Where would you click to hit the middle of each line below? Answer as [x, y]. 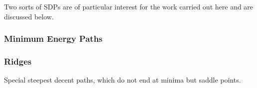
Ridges [18, 61]
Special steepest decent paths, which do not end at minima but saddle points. [123, 80]
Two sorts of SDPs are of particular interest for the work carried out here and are [129, 6]
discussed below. [29, 16]
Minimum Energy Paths [53, 39]
